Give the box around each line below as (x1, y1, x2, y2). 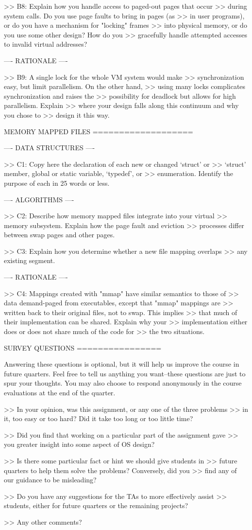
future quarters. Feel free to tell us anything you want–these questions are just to (4, 368, 246, 378)
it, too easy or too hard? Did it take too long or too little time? (4, 413, 193, 424)
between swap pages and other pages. (4, 230, 115, 240)
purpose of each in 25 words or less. (4, 177, 110, 188)
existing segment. (4, 255, 55, 265)
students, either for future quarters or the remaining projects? (4, 500, 188, 511)
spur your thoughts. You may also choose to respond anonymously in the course (4, 378, 242, 388)
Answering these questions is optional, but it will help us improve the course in (4, 359, 239, 369)
